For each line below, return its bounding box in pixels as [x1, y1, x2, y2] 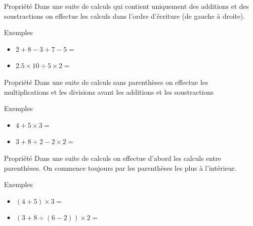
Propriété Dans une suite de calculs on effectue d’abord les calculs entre [4, 152, 221, 163]
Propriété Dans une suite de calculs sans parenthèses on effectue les [4, 76, 208, 87]
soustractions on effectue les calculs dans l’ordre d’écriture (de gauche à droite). [4, 10, 245, 21]
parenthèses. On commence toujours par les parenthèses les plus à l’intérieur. [4, 162, 237, 173]
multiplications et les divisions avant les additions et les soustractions [4, 86, 214, 97]
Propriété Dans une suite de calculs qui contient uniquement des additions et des [4, 1, 249, 11]
